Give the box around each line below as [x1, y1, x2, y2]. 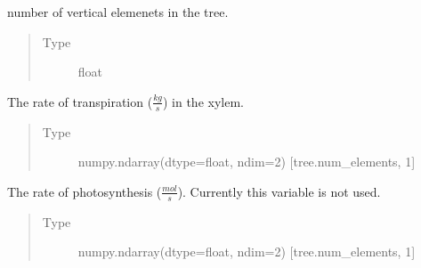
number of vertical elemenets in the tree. [7, 3, 229, 20]
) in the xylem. [162, 92, 244, 110]
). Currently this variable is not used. [177, 182, 381, 200]
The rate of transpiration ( [7, 92, 153, 110]
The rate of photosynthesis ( [7, 182, 162, 200]
